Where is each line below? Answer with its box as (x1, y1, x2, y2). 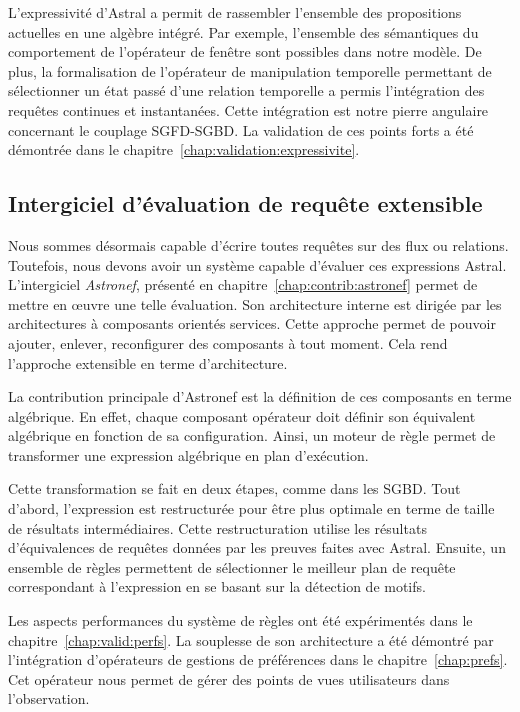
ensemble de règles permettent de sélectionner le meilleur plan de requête (8, 556, 456, 577)
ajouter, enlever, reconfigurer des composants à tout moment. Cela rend (8, 332, 448, 353)
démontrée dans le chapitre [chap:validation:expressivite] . (8, 139, 360, 160)
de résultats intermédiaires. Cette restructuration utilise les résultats (8, 517, 427, 538)
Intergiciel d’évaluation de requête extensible (8, 188, 483, 219)
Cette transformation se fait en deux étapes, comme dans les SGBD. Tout (8, 478, 461, 499)
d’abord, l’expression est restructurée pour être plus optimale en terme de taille (8, 498, 495, 519)
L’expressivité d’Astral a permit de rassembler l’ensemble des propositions (8, 2, 462, 22)
